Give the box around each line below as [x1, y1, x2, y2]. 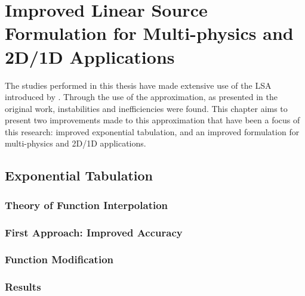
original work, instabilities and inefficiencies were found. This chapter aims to [5, 102, 288, 114]
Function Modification [5, 252, 114, 267]
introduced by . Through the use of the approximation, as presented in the [5, 91, 278, 103]
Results [5, 279, 41, 294]
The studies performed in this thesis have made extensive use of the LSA [5, 79, 272, 91]
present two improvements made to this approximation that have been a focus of [5, 114, 300, 126]
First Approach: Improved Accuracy [5, 225, 183, 239]
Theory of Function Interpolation [5, 197, 168, 212]
